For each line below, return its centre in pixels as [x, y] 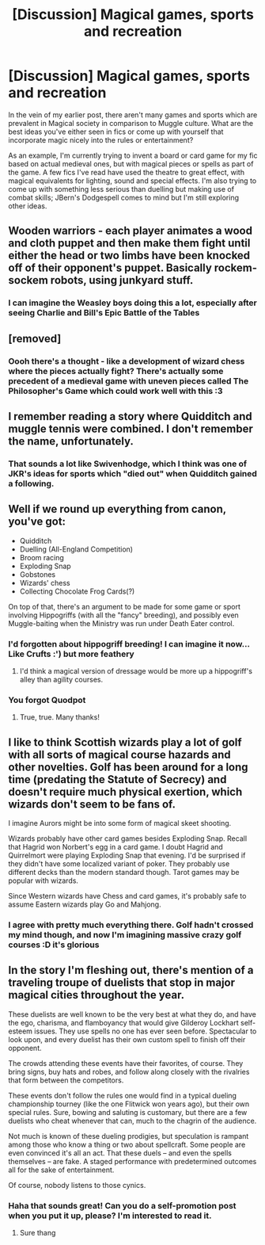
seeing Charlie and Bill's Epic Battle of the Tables [104, 313]
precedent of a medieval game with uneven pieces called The [129, 380]
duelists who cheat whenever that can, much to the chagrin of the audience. [132, 1121]
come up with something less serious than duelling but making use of [121, 189]
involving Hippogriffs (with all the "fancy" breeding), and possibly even [123, 615]
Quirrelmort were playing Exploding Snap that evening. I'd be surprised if [127, 855]
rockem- [236, 268]
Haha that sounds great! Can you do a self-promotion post [122, 1205]
